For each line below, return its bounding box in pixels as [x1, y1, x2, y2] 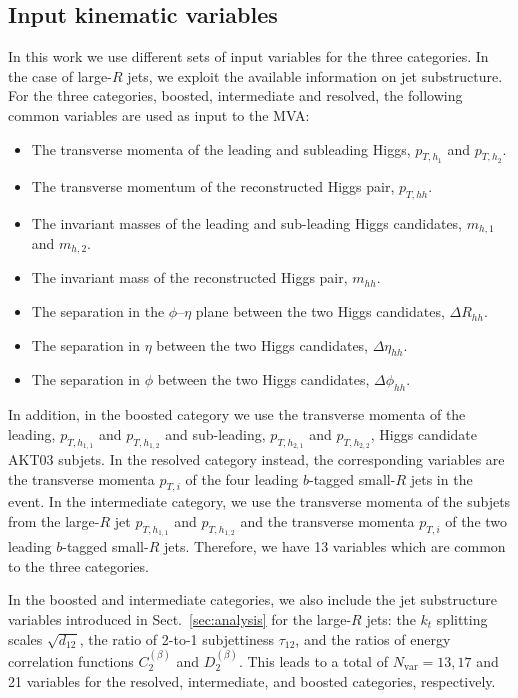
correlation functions [8, 651, 134, 672]
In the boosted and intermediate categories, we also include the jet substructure [8, 589, 497, 610]
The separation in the [31, 301, 165, 322]
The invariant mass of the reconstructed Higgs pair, [31, 267, 348, 288]
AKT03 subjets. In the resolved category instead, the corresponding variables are [8, 449, 505, 470]
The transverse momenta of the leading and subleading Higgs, [31, 138, 411, 159]
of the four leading [185, 468, 299, 489]
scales [8, 628, 43, 649]
